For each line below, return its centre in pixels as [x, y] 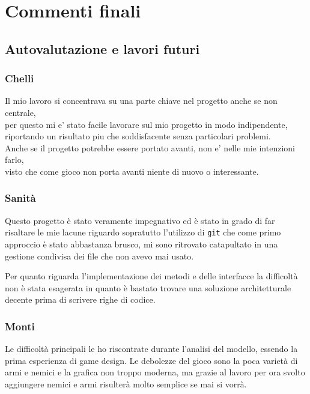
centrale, [20, 112]
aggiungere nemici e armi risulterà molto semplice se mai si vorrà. [126, 383]
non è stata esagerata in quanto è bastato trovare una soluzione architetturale [148, 287]
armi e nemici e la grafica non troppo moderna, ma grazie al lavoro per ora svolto [155, 372]
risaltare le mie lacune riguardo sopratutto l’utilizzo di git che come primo [143, 232]
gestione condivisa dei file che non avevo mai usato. [99, 256]
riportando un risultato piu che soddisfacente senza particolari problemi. [138, 136]
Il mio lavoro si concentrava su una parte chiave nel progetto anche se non [141, 101]
